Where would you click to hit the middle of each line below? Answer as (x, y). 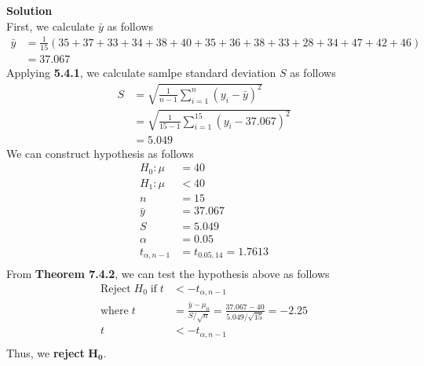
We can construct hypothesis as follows (100, 153)
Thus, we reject (46, 352)
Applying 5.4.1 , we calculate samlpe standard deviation (141, 73)
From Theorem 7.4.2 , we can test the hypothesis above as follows (168, 274)
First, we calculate (51, 26)
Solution (29, 10)
